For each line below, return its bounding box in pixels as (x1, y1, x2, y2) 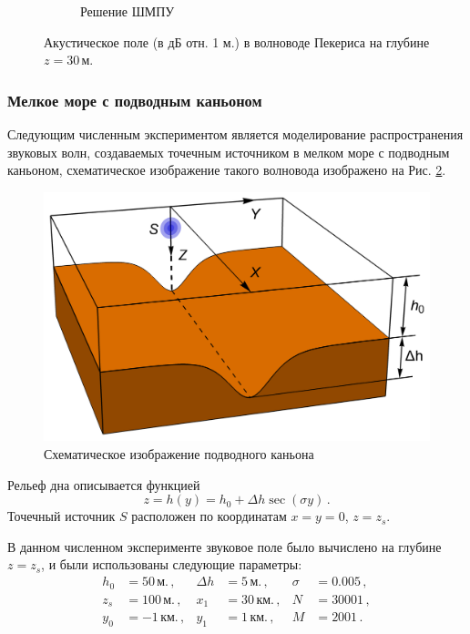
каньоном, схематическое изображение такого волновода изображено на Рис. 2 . (7, 160, 446, 179)
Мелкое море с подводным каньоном (7, 88, 262, 111)
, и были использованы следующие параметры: (41, 555, 302, 574)
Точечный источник (7, 506, 116, 526)
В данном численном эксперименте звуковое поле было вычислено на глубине (7, 537, 442, 556)
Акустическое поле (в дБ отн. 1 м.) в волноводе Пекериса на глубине (44, 32, 430, 51)
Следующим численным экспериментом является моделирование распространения (7, 125, 464, 143)
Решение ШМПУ (80, 2, 175, 20)
